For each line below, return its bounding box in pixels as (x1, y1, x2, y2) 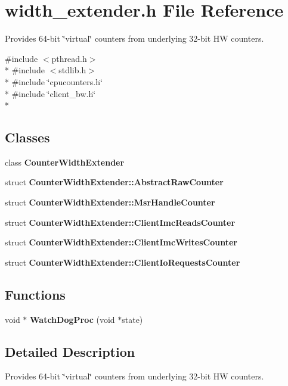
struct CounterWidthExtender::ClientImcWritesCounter (5, 236, 237, 248)
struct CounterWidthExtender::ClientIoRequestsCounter (5, 256, 240, 268)
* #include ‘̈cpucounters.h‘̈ (5, 75, 103, 88)
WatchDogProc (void (30, 313, 115, 325)
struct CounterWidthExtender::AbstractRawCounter (5, 176, 224, 188)
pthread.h (51, 52, 87, 64)
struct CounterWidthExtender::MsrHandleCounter (5, 196, 215, 208)
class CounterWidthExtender (5, 155, 125, 168)
